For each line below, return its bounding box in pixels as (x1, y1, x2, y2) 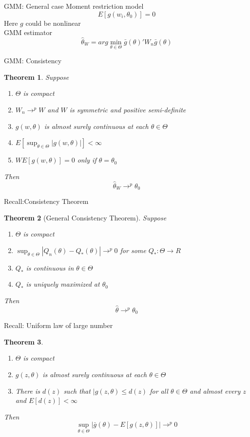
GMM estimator (4, 27, 52, 37)
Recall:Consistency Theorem (4, 196, 89, 206)
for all (150, 385, 168, 396)
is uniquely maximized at (26, 279, 100, 289)
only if (77, 155, 96, 165)
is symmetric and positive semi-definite (69, 105, 186, 114)
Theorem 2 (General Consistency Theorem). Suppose (4, 212, 167, 222)
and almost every (190, 385, 241, 396)
